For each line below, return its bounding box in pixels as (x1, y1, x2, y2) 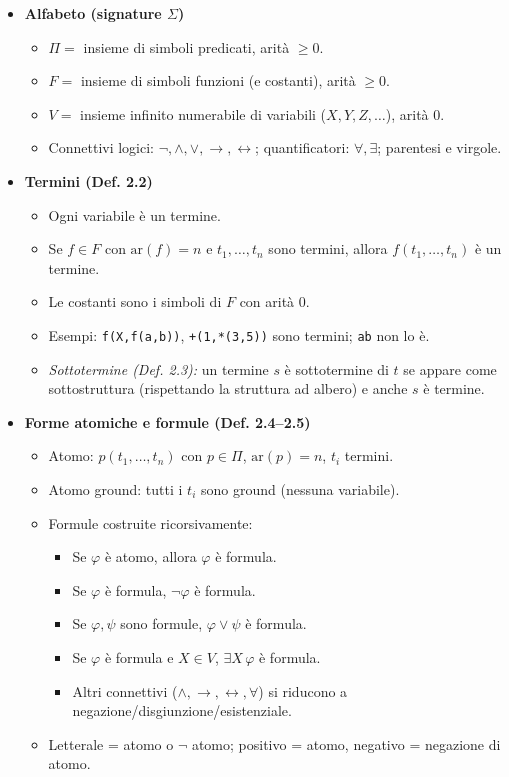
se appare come (403, 358, 497, 379)
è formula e (104, 646, 174, 667)
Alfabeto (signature (24, 3, 162, 23)
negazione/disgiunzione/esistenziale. (72, 700, 292, 721)
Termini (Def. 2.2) (24, 170, 153, 191)
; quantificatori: (255, 137, 350, 158)
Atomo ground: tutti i (48, 478, 183, 499)
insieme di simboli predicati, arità (83, 36, 290, 57)
